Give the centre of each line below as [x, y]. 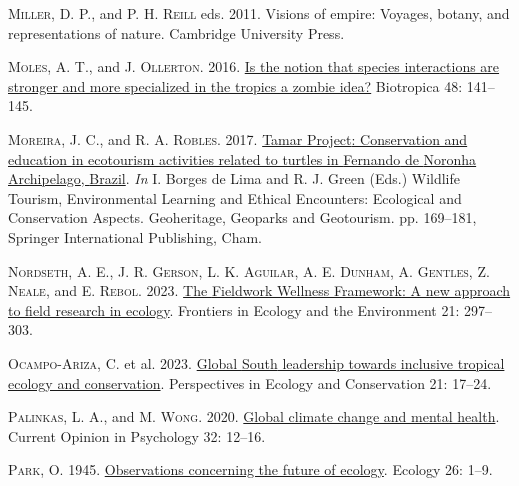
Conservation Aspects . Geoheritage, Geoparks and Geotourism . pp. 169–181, [242, 217]
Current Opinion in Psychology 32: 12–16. [137, 435]
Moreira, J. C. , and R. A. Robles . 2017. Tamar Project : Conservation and [238, 138]
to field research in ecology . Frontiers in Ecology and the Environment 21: [234, 309]
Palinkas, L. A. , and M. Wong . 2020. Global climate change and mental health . [254, 416]
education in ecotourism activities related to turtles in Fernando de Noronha [242, 158]
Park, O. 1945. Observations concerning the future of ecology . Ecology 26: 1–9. [250, 469]
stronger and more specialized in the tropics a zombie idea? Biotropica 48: [235, 85]
